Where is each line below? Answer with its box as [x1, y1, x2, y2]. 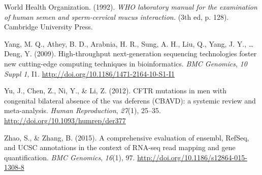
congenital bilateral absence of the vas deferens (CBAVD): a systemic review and [4, 95, 256, 106]
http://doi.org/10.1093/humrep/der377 [4, 115, 126, 125]
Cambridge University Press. [4, 21, 93, 32]
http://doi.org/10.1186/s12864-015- [137, 152, 247, 162]
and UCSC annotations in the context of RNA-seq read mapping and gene [4, 142, 236, 153]
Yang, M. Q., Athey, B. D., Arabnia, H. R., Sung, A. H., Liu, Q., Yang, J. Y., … [4, 38, 254, 49]
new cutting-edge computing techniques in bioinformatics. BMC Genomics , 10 [4, 58, 247, 68]
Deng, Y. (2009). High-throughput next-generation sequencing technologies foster [4, 48, 257, 59]
